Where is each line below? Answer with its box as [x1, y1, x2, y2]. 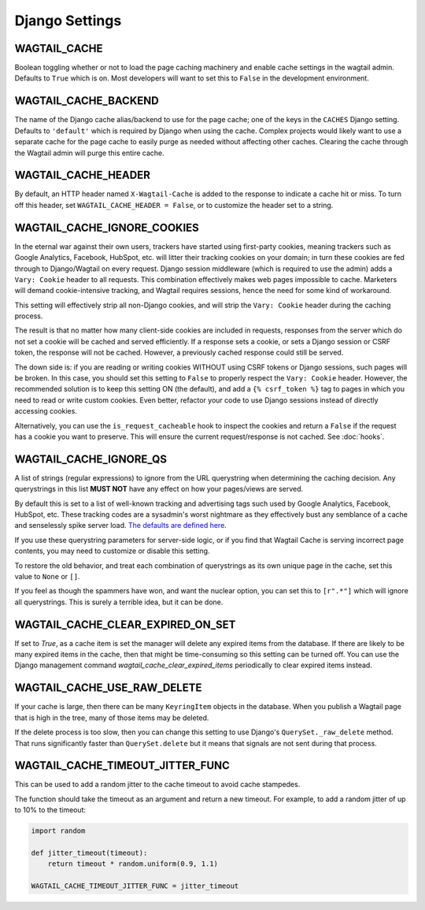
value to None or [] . [14, 572, 80, 581]
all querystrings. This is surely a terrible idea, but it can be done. [14, 597, 224, 607]
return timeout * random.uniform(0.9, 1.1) [47, 860, 218, 868]
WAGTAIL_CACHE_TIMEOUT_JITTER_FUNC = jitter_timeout [31, 882, 239, 890]
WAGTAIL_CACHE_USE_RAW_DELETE [14, 682, 202, 695]
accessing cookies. [14, 407, 78, 416]
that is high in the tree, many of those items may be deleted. [14, 713, 209, 722]
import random [31, 826, 86, 835]
